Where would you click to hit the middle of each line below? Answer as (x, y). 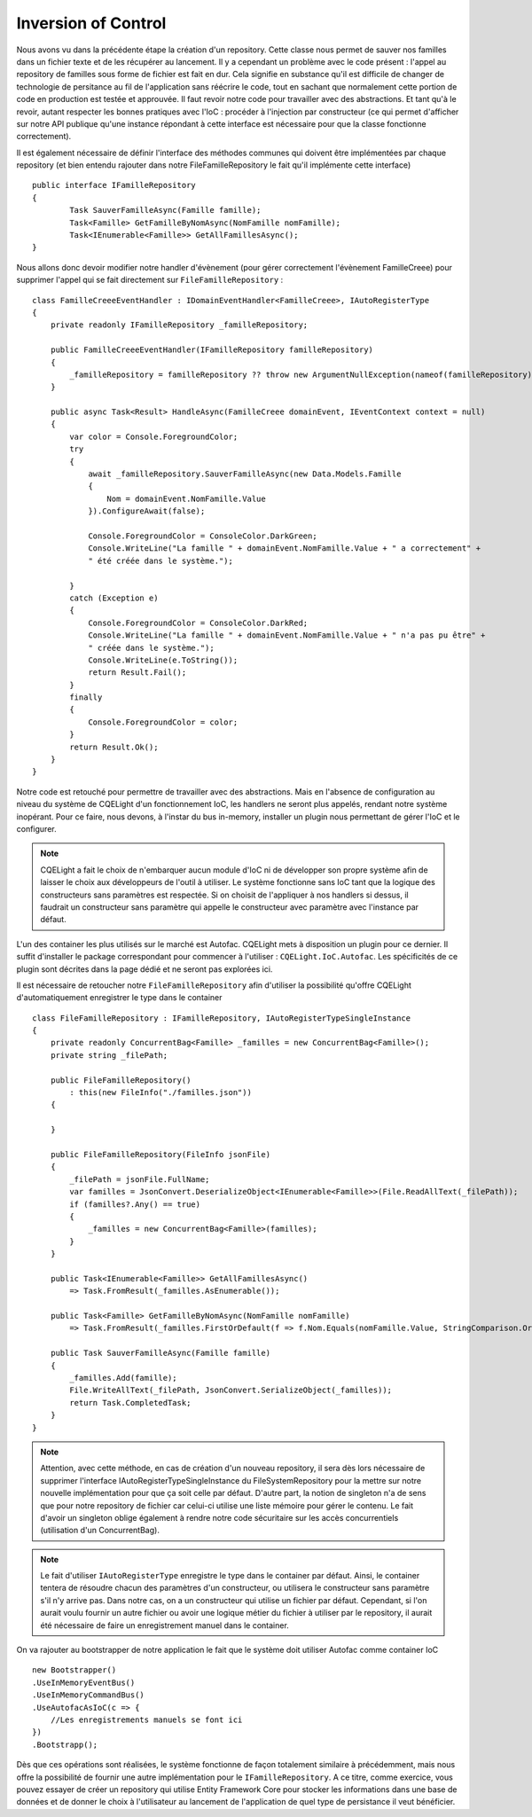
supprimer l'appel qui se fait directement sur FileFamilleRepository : (150, 280)
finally (86, 697)
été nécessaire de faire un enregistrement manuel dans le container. (165, 1625)
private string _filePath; (109, 1055)
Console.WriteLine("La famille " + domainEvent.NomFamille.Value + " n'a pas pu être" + (287, 635)
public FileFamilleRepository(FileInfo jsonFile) (160, 1154)
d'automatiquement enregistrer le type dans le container (119, 998)
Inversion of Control (91, 23)
